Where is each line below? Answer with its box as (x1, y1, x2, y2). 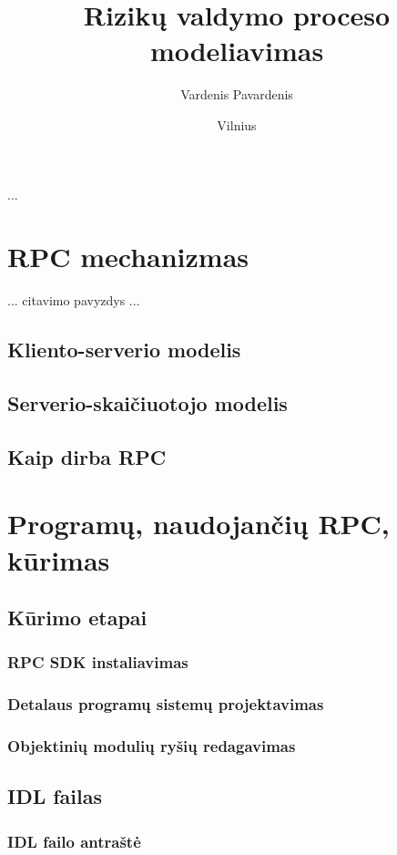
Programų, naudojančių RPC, (7, 505, 390, 542)
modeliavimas (149, 32, 324, 69)
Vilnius (217, 115, 257, 134)
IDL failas (7, 782, 103, 810)
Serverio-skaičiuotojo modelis (7, 388, 288, 417)
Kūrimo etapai (7, 603, 148, 632)
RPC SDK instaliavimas (7, 651, 188, 674)
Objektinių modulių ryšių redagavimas (7, 735, 296, 757)
